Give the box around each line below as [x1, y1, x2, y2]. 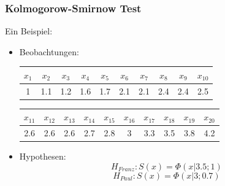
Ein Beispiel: [5, 25, 53, 37]
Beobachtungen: [19, 45, 79, 58]
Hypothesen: [19, 150, 66, 163]
